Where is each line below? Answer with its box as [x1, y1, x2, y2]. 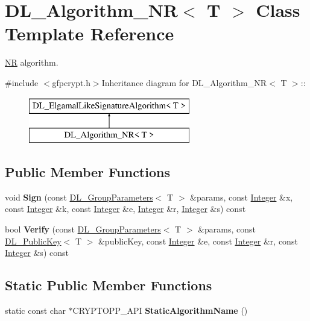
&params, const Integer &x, [190, 190, 293, 203]
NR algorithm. [5, 56, 59, 69]
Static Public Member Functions [5, 276, 212, 295]
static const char [5, 304, 66, 317]
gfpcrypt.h [52, 76, 91, 89]
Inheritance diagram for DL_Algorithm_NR [101, 76, 267, 89]
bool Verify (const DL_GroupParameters [5, 223, 161, 235]
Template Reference [5, 21, 174, 46]
